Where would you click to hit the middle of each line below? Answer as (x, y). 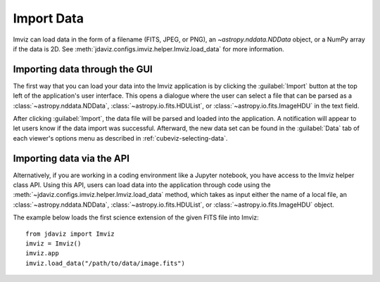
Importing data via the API (71, 158)
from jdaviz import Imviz (70, 233)
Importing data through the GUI (83, 69)
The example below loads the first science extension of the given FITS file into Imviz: (136, 217)
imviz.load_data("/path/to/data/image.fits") (106, 263)
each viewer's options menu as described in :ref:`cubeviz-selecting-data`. (120, 138)
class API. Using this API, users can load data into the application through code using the (142, 185)
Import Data (49, 18)
